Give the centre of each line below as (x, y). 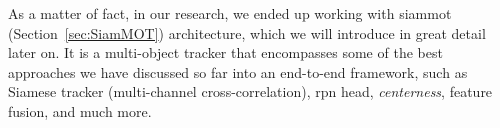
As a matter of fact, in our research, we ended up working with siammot (230, 13)
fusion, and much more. (80, 110)
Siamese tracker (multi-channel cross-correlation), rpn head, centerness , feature (250, 91)
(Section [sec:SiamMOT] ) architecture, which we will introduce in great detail (247, 32)
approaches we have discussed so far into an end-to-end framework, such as (238, 71)
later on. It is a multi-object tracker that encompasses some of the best (225, 52)
